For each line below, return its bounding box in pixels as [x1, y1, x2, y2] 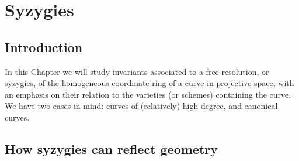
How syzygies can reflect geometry [5, 139, 218, 157]
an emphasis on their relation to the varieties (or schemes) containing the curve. [5, 88, 291, 100]
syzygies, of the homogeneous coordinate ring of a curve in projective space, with [5, 77, 294, 89]
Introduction [5, 37, 83, 56]
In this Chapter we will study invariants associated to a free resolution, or [5, 65, 269, 77]
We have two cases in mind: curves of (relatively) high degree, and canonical [5, 100, 278, 112]
